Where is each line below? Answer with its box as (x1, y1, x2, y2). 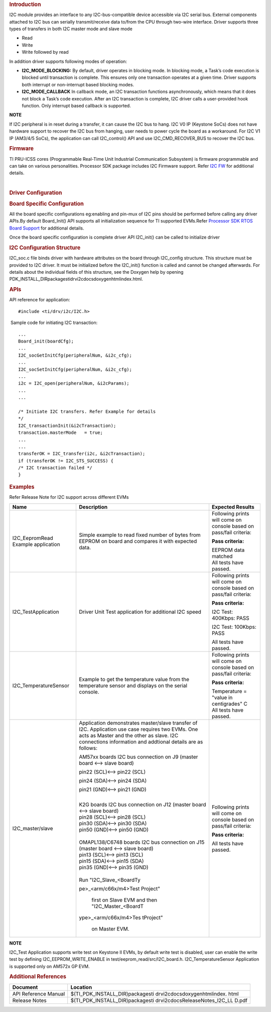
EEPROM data (211, 546, 245, 553)
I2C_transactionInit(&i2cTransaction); (18, 422, 116, 428)
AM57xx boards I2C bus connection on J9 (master (78, 753, 198, 760)
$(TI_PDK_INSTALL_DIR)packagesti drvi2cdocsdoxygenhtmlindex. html (70, 990, 239, 997)
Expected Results (211, 503, 254, 510)
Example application (12, 540, 60, 547)
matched (211, 552, 233, 559)
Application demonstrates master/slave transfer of (78, 719, 198, 726)
